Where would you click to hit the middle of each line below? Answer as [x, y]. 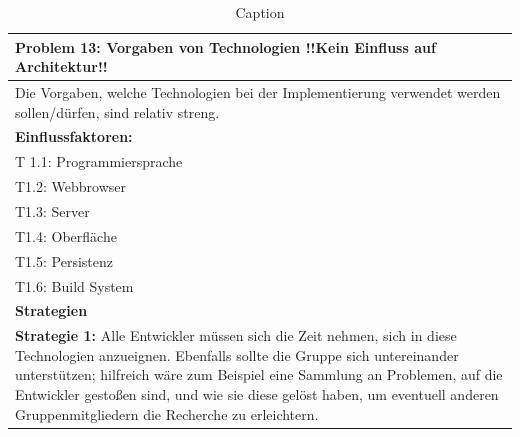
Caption [260, 12]
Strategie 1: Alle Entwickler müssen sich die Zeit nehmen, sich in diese [236, 335]
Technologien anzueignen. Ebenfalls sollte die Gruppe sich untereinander [237, 354]
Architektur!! [61, 66]
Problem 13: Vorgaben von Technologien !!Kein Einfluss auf [225, 46]
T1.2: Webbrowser [70, 186]
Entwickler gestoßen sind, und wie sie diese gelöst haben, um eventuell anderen [257, 394]
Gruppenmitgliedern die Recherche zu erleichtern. [167, 413]
